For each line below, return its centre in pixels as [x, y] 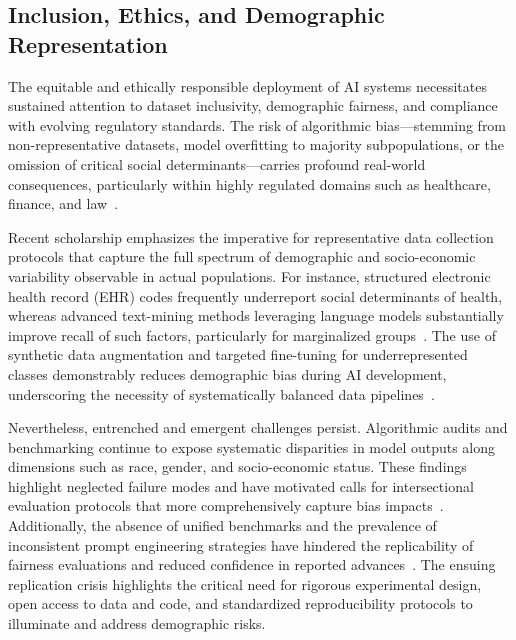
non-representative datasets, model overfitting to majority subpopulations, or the [256, 144]
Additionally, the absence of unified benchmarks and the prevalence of [222, 525]
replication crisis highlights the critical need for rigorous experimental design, [245, 583]
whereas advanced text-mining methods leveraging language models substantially [256, 315]
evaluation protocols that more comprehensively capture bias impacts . [226, 505]
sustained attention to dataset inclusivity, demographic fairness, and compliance [253, 105]
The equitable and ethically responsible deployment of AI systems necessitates [247, 85]
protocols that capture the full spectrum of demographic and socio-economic [242, 256]
